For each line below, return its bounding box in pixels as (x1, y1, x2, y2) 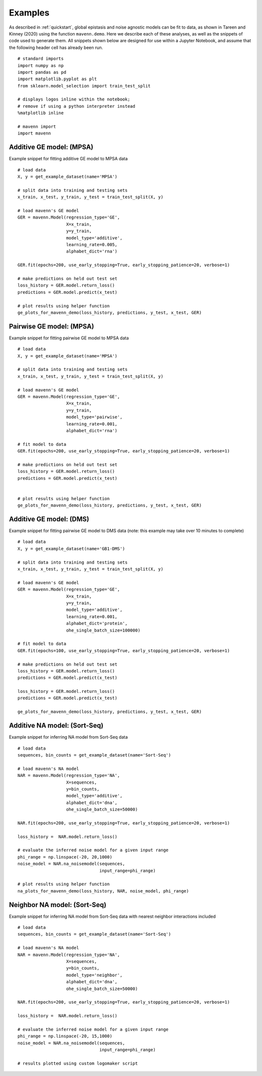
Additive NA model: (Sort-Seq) (9, 722, 104, 730)
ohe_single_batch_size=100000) (66, 627, 141, 633)
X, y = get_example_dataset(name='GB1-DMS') (17, 546, 126, 551)
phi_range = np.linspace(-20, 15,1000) (17, 1033, 113, 1039)
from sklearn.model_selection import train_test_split (17, 83, 151, 88)
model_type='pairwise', (66, 414, 123, 420)
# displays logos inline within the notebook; (17, 97, 131, 102)
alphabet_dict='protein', (66, 621, 128, 626)
